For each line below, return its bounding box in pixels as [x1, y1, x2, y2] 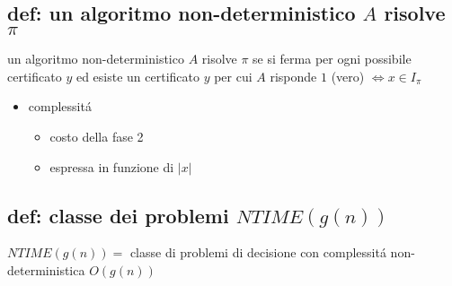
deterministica [7, 260, 85, 279]
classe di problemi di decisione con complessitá [129, 243, 386, 262]
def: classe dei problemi [7, 201, 229, 229]
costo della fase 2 [49, 126, 144, 145]
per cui [214, 66, 253, 85]
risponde [270, 66, 317, 85]
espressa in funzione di [49, 157, 174, 176]
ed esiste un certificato [75, 66, 199, 85]
